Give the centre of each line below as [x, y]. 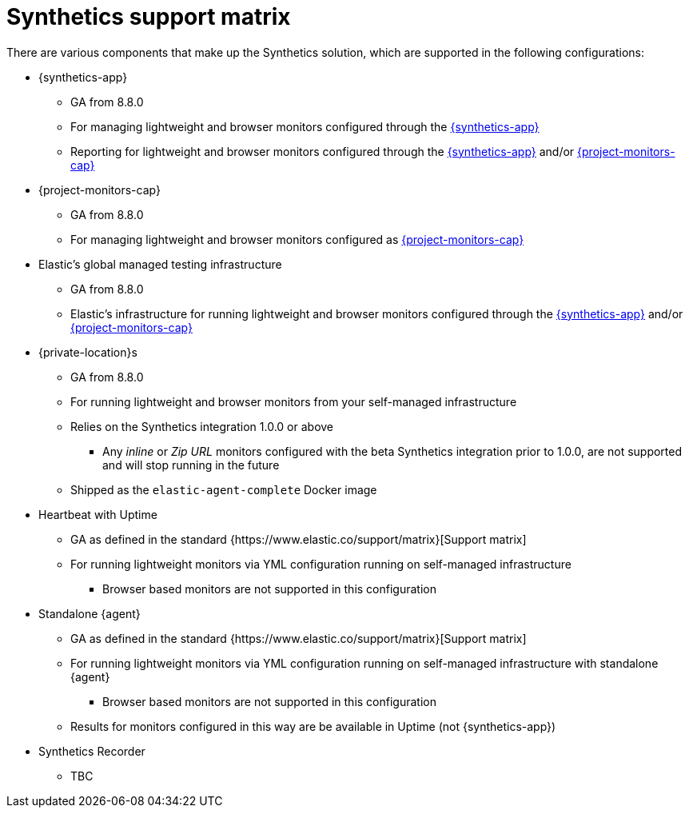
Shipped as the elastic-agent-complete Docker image [224, 489]
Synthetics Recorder [92, 751]
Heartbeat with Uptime [98, 514]
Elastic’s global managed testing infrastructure [160, 264]
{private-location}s [88, 352]
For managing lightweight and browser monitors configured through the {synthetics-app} [305, 126]
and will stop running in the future [191, 465]
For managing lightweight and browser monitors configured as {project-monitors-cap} [297, 239]
